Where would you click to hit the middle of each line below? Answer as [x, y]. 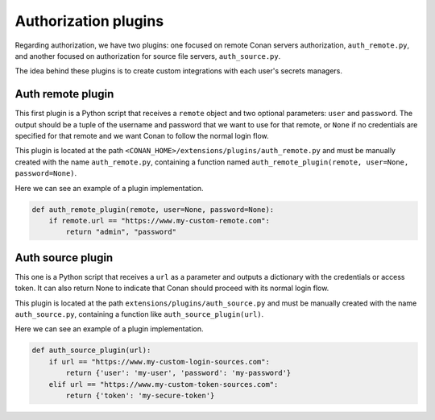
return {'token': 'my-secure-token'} [140, 395]
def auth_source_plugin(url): [91, 350]
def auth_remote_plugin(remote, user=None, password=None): [153, 209]
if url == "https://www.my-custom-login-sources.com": [159, 362]
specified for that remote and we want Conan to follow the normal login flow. [142, 136]
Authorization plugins [89, 21]
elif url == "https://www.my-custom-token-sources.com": [164, 384]
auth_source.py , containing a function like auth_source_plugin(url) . [139, 314]
